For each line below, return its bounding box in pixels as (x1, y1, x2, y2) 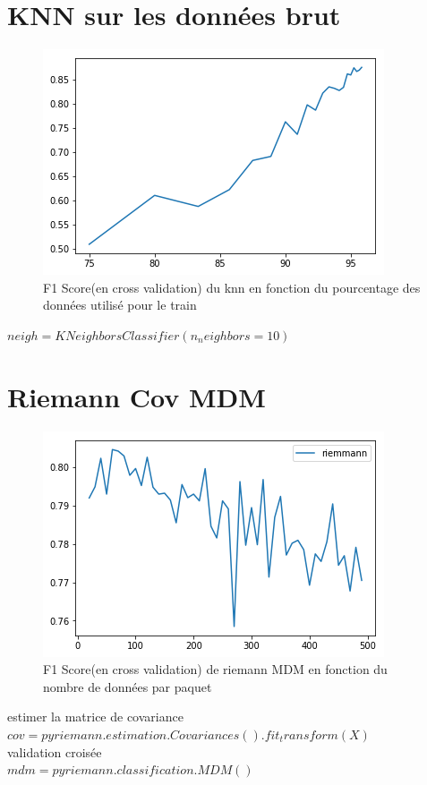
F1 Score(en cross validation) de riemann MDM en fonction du (43, 660, 388, 678)
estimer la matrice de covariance (7, 707, 184, 726)
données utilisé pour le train (43, 295, 197, 314)
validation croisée (7, 742, 102, 761)
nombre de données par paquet (43, 677, 212, 695)
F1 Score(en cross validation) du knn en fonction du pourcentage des (43, 277, 421, 296)
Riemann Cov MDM (7, 378, 266, 414)
